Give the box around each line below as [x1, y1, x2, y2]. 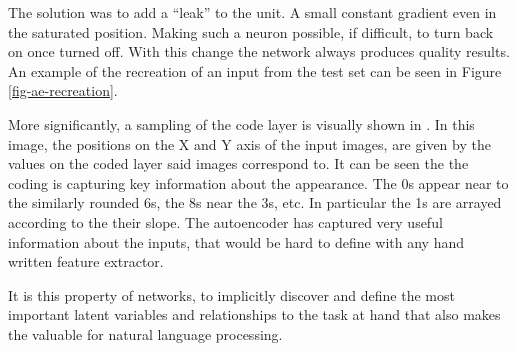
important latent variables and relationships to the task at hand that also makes [8, 304, 501, 325]
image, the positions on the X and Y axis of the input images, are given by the [8, 133, 491, 154]
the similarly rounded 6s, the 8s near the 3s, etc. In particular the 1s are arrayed [8, 192, 502, 213]
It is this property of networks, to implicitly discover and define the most [8, 284, 455, 305]
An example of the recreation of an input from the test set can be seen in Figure [8, 60, 502, 81]
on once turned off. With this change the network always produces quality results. [8, 41, 510, 62]
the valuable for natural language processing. [8, 323, 283, 344]
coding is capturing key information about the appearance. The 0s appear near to [8, 172, 509, 193]
